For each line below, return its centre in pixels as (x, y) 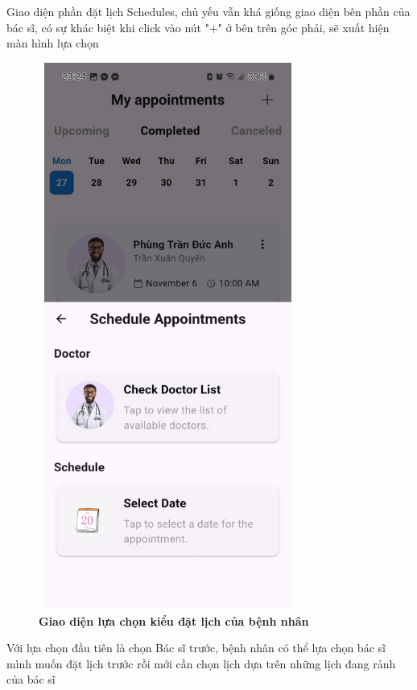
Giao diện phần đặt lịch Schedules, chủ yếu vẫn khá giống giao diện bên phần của (208, 11)
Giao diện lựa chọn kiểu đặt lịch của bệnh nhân (174, 620)
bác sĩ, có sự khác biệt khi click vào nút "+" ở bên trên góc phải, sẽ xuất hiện (198, 27)
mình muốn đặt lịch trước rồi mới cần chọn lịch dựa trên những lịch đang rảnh (201, 663)
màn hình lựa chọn (53, 43)
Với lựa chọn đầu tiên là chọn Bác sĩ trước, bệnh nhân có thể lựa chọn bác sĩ (196, 648)
